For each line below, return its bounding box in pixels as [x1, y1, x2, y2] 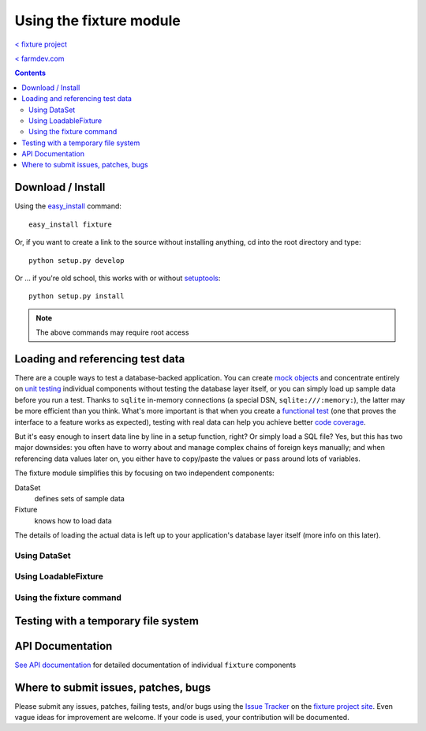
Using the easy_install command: [14, 201, 122, 211]
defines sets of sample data [34, 493, 125, 503]
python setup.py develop [28, 256, 125, 264]
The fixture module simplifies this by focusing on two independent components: [14, 468, 275, 478]
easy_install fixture [28, 219, 112, 229]
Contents [14, 68, 47, 78]
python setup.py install [28, 292, 125, 301]
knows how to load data [34, 515, 112, 525]
